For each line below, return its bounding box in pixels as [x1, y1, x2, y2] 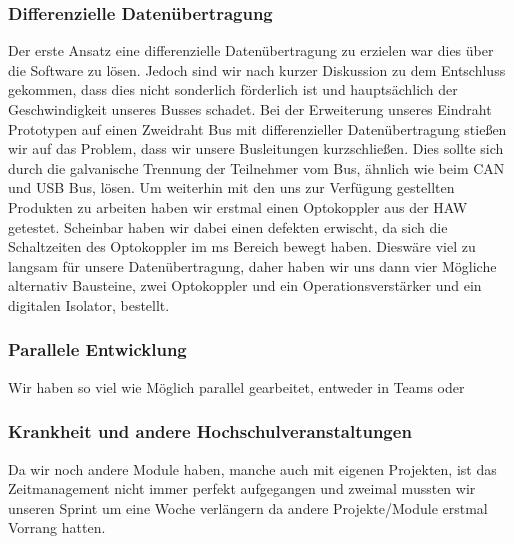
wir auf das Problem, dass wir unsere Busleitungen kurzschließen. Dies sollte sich [8, 138, 504, 159]
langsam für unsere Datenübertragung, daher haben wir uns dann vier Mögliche [8, 255, 497, 276]
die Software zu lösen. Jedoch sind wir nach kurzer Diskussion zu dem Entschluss [8, 59, 506, 80]
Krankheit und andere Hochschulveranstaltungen [8, 419, 412, 444]
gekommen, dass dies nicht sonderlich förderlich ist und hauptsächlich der [8, 79, 458, 100]
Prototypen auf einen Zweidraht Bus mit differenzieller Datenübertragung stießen [8, 118, 507, 139]
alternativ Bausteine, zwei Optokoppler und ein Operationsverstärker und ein [8, 275, 482, 296]
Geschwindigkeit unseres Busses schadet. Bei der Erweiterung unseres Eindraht [8, 99, 492, 119]
